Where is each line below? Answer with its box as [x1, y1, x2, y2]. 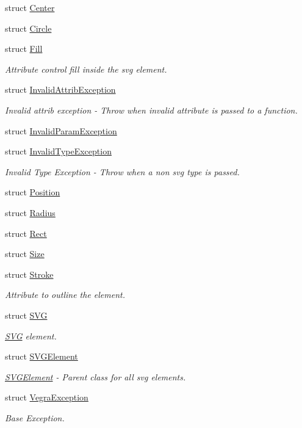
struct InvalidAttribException [5, 83, 116, 96]
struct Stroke [5, 267, 54, 280]
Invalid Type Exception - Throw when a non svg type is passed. [5, 165, 240, 178]
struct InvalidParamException [5, 124, 117, 137]
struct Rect [5, 227, 47, 239]
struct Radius [5, 206, 56, 219]
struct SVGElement [5, 350, 78, 363]
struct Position [5, 186, 60, 198]
